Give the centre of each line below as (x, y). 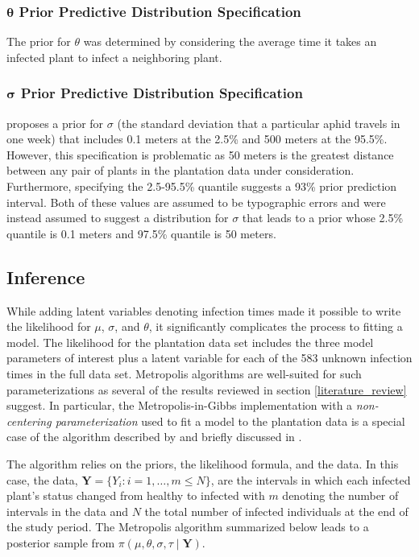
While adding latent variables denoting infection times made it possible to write (204, 310)
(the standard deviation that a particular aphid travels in (259, 123)
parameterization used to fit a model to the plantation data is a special (230, 421)
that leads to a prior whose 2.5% (323, 218)
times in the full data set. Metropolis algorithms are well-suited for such (184, 373)
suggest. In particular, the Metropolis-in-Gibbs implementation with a (180, 405)
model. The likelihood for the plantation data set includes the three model (190, 342)
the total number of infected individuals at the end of (276, 511)
